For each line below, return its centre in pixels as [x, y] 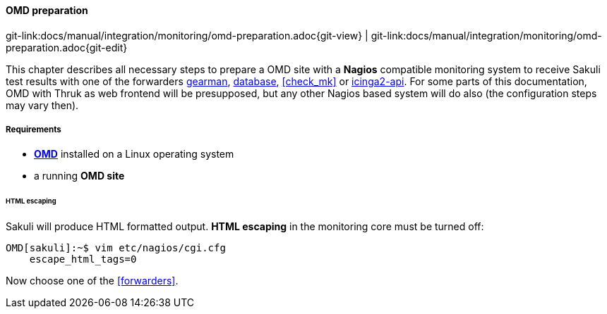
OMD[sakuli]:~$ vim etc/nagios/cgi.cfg [116, 248]
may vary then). [42, 105]
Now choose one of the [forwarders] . [92, 281]
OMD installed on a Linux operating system [134, 154]
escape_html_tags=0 [83, 259]
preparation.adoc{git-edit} [67, 47]
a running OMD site [79, 176]
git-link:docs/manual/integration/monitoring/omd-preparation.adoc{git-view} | [187, 35]
